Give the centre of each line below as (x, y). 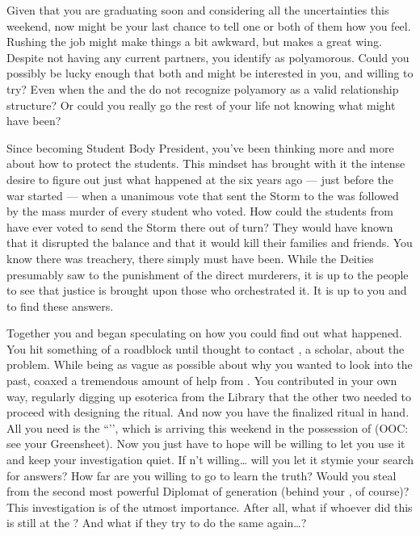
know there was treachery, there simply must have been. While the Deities (190, 258)
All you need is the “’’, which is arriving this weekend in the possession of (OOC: (208, 427)
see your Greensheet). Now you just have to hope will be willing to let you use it (206, 444)
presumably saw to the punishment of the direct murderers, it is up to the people (208, 274)
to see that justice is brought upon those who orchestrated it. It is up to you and (207, 290)
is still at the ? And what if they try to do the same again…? (157, 523)
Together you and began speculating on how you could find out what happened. (204, 333)
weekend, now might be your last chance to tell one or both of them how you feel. (209, 25)
